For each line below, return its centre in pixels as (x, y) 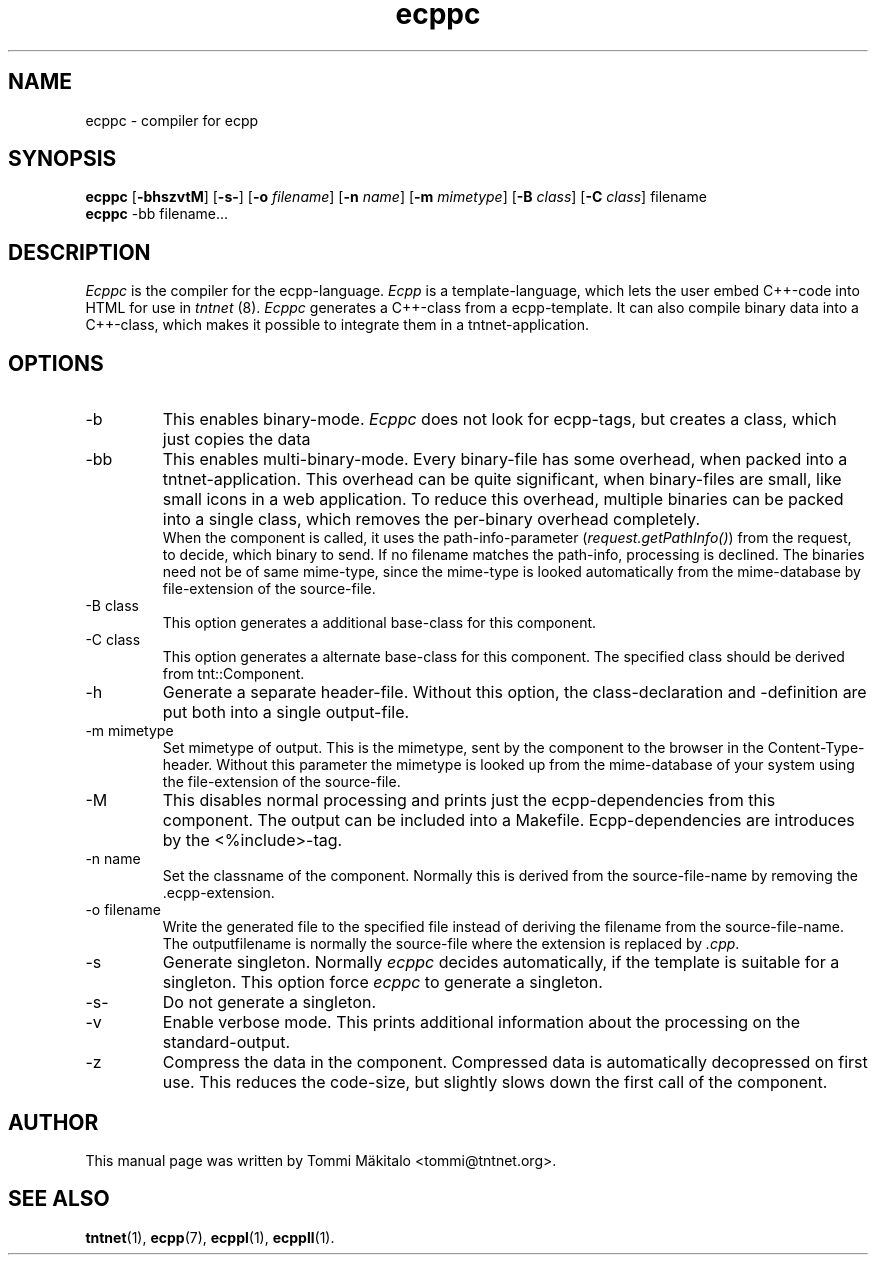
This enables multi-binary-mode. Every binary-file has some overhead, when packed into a (505, 459)
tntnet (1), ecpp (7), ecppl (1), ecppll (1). (210, 1237)
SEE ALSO (59, 1199)
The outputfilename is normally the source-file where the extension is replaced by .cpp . (451, 944)
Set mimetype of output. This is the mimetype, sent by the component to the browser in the (463, 748)
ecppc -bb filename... (157, 214)
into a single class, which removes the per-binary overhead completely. (431, 519)
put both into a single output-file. (286, 712)
